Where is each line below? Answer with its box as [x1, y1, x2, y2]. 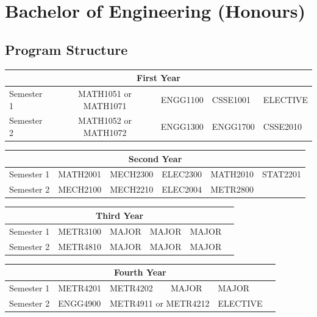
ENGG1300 [160, 120, 204, 133]
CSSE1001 [212, 93, 251, 105]
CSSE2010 [263, 120, 302, 133]
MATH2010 [210, 168, 254, 180]
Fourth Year [113, 266, 166, 279]
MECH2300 [110, 168, 154, 180]
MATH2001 [58, 168, 102, 180]
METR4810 [58, 240, 102, 252]
